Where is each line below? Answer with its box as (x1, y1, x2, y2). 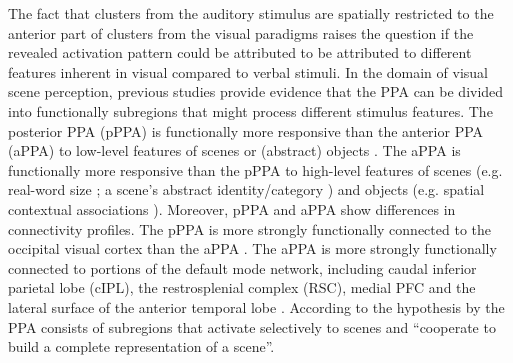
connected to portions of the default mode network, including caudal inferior (8, 257, 477, 278)
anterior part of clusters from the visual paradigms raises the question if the (8, 22, 474, 43)
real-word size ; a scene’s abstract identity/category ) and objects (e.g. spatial (8, 179, 485, 200)
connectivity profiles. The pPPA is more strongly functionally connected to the (8, 218, 491, 239)
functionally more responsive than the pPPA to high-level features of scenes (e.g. (8, 159, 503, 180)
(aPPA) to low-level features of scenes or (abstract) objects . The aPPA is (8, 140, 461, 161)
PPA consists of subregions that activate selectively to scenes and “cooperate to (8, 316, 496, 337)
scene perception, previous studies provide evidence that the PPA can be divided (8, 81, 504, 102)
